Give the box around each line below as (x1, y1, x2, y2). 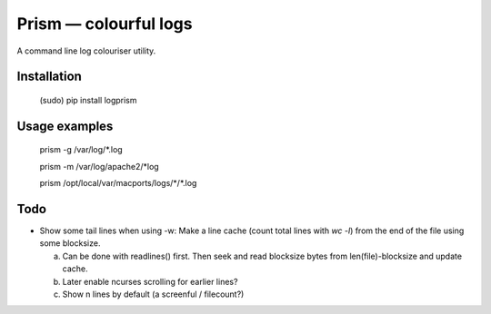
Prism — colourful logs (16, 14, 193, 34)
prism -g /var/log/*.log (39, 144, 123, 155)
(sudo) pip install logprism (39, 94, 137, 105)
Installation (16, 69, 82, 84)
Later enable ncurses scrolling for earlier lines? (62, 276, 238, 287)
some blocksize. (39, 238, 101, 249)
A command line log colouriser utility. (16, 45, 156, 56)
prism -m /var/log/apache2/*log (39, 161, 159, 172)
